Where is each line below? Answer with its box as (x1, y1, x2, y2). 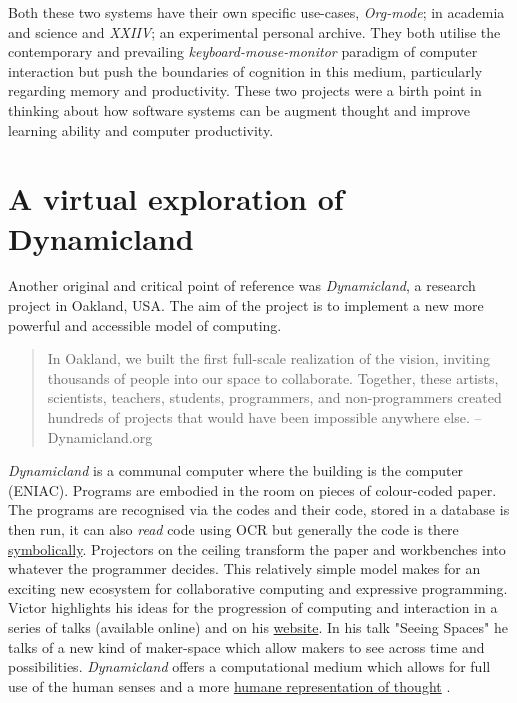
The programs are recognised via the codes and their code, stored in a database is (8, 499, 510, 520)
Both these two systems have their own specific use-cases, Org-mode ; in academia (8, 2, 505, 22)
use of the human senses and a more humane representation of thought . (8, 675, 451, 696)
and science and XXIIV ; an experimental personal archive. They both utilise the (8, 21, 501, 42)
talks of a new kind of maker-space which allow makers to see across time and (8, 636, 485, 657)
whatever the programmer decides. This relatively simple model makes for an (8, 558, 481, 579)
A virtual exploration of (8, 178, 344, 219)
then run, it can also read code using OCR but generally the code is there (8, 519, 459, 539)
